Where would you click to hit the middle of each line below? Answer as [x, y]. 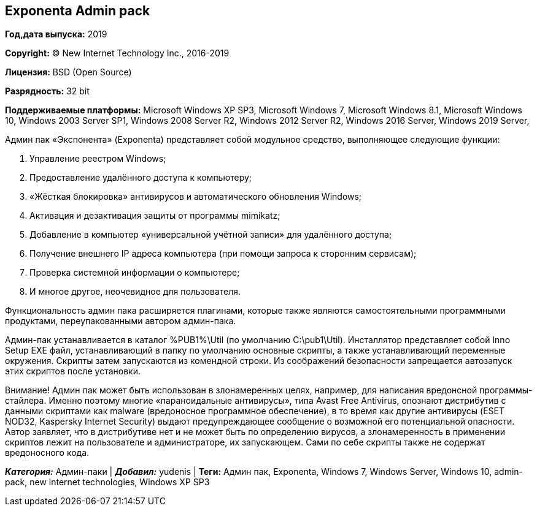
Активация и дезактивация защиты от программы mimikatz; [155, 216]
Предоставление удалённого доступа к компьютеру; [141, 178]
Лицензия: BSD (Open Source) [68, 72]
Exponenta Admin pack [78, 11]
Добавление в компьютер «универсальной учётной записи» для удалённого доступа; [211, 235]
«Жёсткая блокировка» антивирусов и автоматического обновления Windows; [196, 197]
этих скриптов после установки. [73, 371]
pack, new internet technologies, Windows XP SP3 [107, 482]
